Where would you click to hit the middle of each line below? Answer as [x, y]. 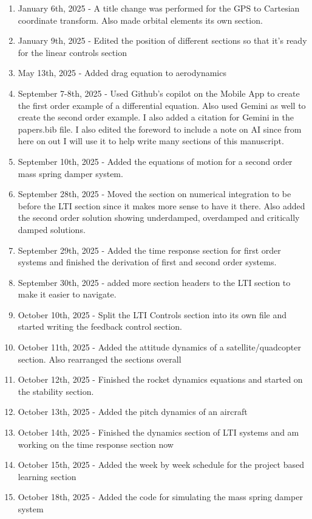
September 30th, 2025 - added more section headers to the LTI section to [154, 282]
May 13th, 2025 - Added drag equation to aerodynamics [122, 73]
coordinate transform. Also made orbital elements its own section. [140, 20]
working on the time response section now [96, 444]
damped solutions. [52, 229]
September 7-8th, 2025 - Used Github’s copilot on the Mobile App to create [159, 93]
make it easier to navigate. [67, 294]
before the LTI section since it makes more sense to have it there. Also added [161, 205]
